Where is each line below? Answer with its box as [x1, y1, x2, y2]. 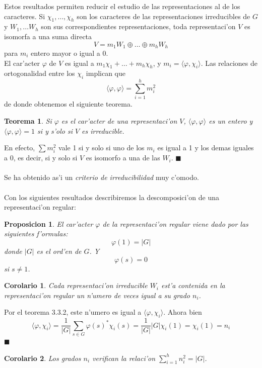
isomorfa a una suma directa [4, 31, 92, 41]
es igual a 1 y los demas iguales [157, 142, 254, 153]
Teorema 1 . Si [4, 115, 52, 126]
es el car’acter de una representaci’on [61, 115, 177, 126]
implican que [86, 68, 126, 78]
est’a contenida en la [161, 280, 225, 291]
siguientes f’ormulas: [4, 228, 68, 239]
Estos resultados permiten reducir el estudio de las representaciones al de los [4, 1, 240, 11]
